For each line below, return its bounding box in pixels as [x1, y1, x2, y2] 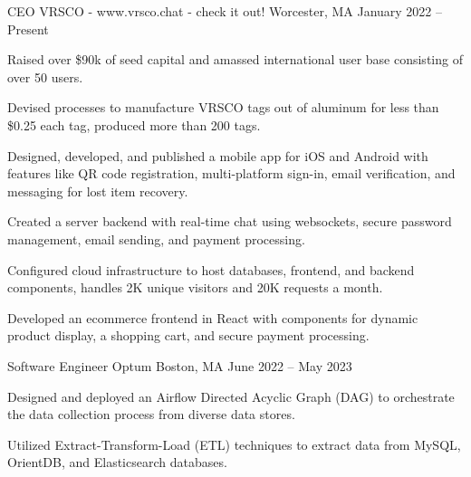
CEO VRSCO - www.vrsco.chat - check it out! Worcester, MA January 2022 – [7, 2, 443, 20]
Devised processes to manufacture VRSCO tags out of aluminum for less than [7, 98, 439, 117]
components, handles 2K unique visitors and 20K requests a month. [7, 278, 383, 297]
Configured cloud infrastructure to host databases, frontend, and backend [7, 260, 415, 279]
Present [7, 19, 49, 38]
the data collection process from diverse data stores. [7, 405, 295, 424]
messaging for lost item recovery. [7, 181, 188, 200]
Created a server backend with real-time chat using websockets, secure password [7, 212, 452, 231]
